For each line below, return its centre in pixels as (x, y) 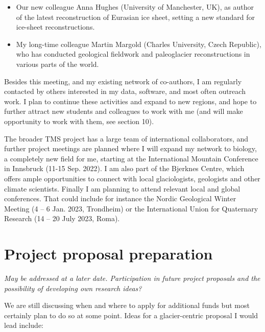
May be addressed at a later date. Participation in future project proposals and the (132, 278)
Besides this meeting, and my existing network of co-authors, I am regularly (123, 81)
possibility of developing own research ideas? (73, 288)
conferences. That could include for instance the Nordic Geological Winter (120, 198)
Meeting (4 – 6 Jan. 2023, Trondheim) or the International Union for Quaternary (131, 208)
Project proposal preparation (109, 254)
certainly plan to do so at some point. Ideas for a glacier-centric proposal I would (131, 315)
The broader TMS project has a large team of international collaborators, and (126, 138)
